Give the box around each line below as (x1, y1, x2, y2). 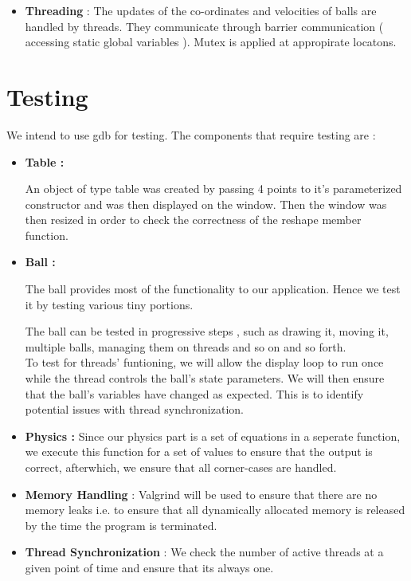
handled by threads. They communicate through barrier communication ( (25, 18, 384, 34)
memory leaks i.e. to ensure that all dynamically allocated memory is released (25, 501, 405, 518)
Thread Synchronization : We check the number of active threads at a (25, 544, 384, 560)
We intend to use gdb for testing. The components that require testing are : (6, 126, 376, 143)
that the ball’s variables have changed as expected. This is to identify (25, 385, 364, 402)
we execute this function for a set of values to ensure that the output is (25, 443, 373, 460)
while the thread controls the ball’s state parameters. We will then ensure (25, 370, 385, 387)
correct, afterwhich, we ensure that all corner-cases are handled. (25, 459, 337, 475)
